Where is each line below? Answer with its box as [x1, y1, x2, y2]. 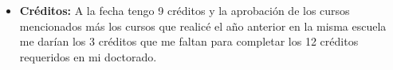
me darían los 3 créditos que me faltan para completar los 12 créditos [19, 33, 359, 50]
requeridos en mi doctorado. [19, 48, 157, 64]
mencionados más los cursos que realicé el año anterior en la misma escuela [19, 17, 387, 34]
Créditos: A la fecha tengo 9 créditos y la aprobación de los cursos [19, 2, 350, 18]
